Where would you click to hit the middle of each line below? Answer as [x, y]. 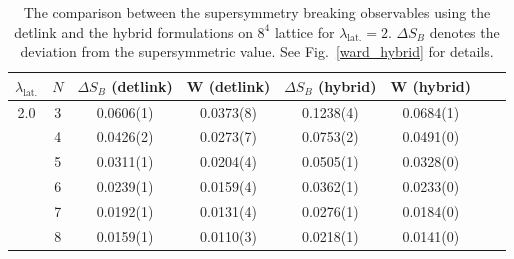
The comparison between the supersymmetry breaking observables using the [257, 12]
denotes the [464, 31]
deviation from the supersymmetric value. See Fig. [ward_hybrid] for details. [257, 51]
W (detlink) [228, 85]
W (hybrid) [431, 85]
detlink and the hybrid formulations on [133, 31]
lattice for [304, 31]
